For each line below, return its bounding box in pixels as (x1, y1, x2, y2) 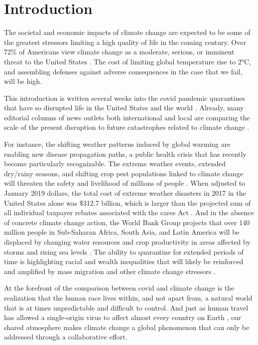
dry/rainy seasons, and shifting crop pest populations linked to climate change (4, 168, 244, 178)
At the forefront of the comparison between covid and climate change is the (4, 283, 235, 293)
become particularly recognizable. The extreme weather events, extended (4, 158, 226, 169)
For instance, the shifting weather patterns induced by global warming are (4, 139, 231, 149)
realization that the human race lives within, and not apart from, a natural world (4, 292, 253, 303)
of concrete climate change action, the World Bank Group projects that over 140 (4, 217, 250, 227)
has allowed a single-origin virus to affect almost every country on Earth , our (4, 312, 242, 323)
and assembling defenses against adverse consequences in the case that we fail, (4, 66, 243, 76)
